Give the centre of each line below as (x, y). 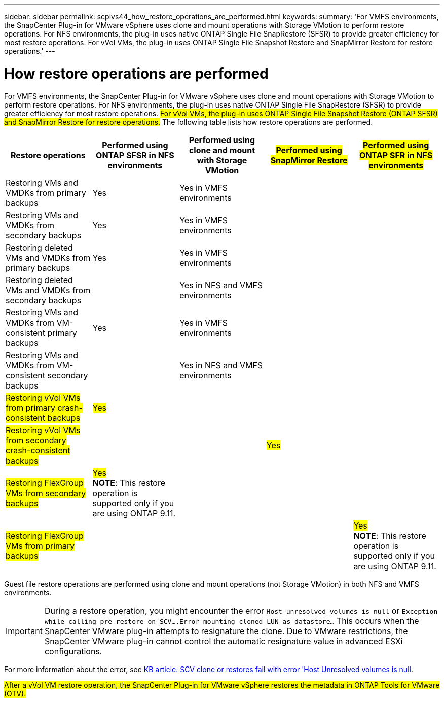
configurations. (73, 651)
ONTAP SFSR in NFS (135, 155)
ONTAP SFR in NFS (396, 155)
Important (24, 631)
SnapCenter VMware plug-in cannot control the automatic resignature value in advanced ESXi (224, 641)
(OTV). (15, 693)
